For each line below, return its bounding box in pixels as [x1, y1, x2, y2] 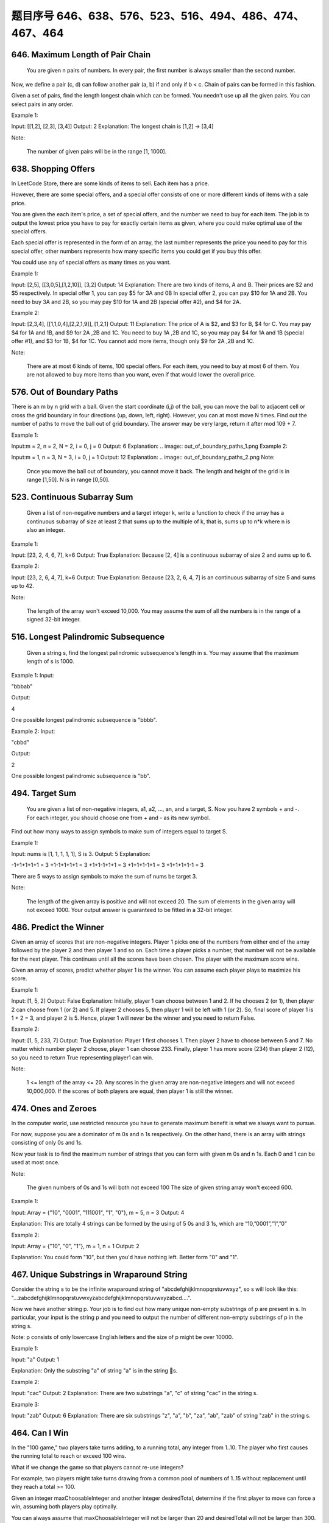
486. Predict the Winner [11, 922, 105, 932]
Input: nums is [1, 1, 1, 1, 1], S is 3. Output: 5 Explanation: [11, 850, 150, 858]
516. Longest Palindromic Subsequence [11, 632, 164, 642]
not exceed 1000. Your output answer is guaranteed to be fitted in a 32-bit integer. [26, 906, 233, 913]
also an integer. [26, 526, 65, 534]
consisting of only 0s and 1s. [11, 1139, 83, 1147]
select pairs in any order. [11, 101, 74, 108]
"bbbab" [11, 682, 33, 690]
